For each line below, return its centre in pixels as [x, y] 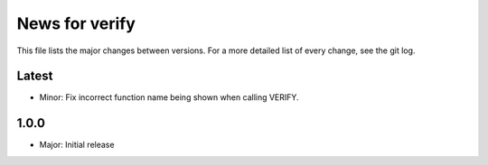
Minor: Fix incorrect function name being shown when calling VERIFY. [169, 97]
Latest [35, 76]
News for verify [76, 23]
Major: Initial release [77, 145]
